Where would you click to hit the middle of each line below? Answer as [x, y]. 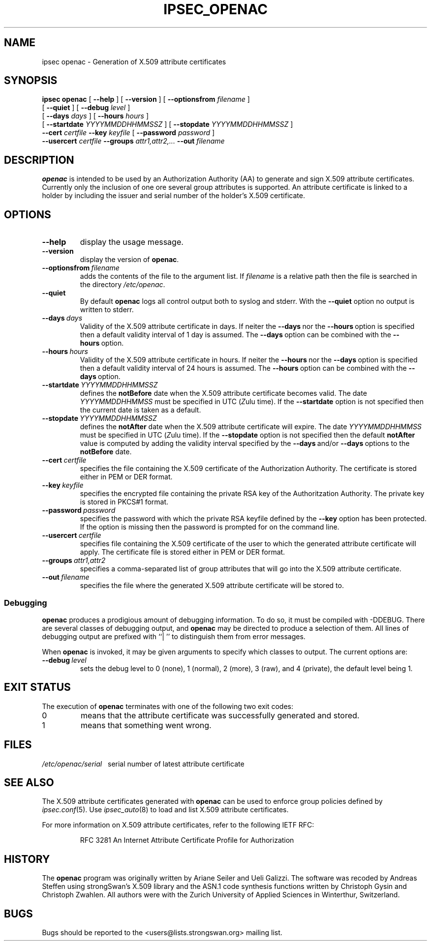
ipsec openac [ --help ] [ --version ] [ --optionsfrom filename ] [146, 99]
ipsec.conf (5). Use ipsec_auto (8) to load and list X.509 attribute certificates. [165, 810]
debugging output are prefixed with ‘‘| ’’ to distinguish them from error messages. [174, 636]
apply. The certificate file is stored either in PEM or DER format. [183, 552]
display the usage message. [132, 242]
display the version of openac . [129, 260]
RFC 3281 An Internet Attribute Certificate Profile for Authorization [187, 840]
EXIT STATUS [37, 687]
